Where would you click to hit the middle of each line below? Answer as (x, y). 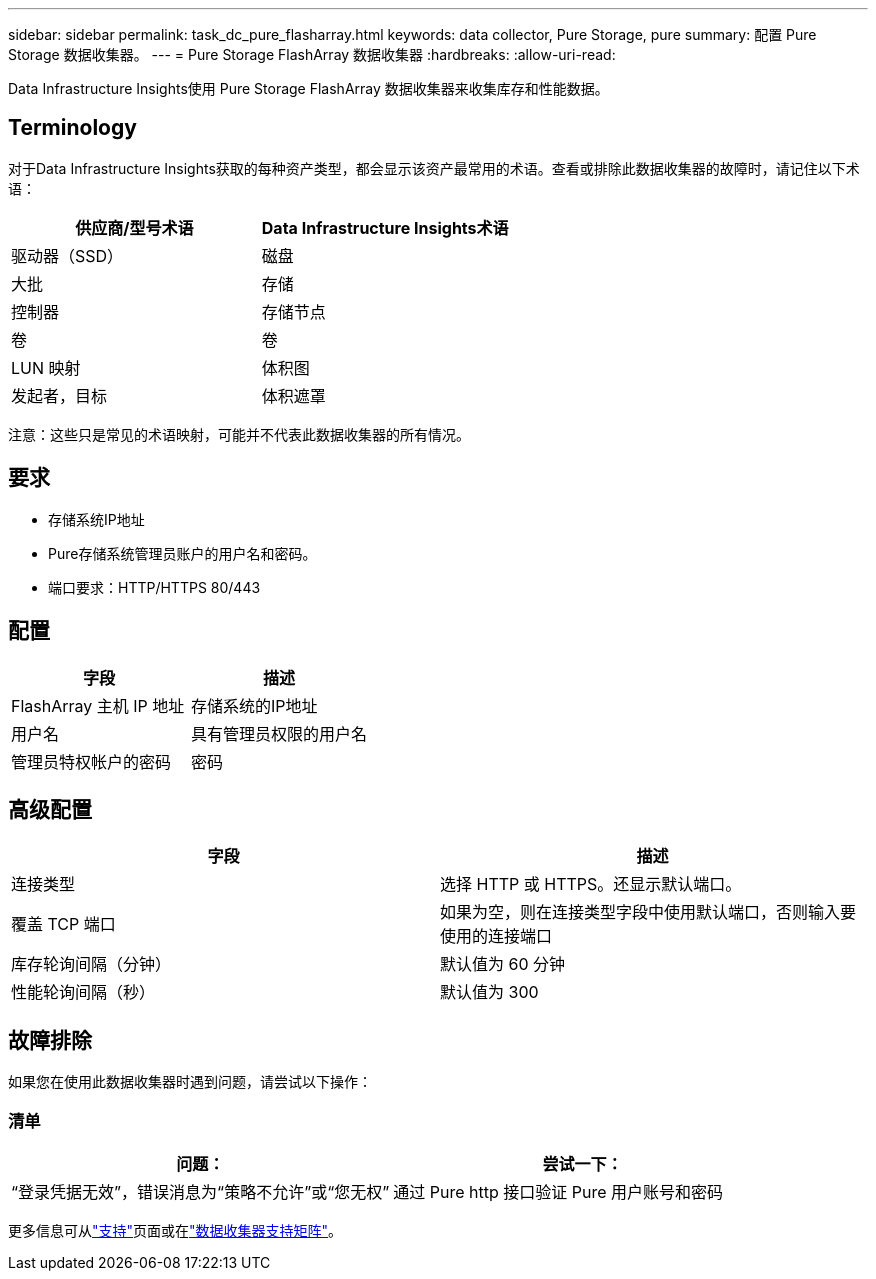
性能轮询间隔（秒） (83, 992)
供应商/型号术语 (134, 227)
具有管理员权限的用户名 (279, 733)
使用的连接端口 (496, 936)
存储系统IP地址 (96, 519)
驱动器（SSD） (67, 255)
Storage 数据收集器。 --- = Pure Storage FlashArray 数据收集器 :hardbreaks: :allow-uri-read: (312, 54)
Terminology (72, 128)
